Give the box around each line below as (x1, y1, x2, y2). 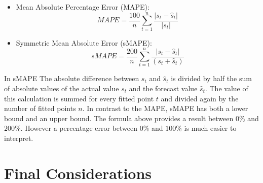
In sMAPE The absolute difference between (4, 73, 139, 84)
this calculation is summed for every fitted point (4, 93, 154, 103)
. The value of (205, 83, 248, 94)
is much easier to (184, 123, 237, 133)
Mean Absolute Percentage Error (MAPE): (16, 2, 149, 12)
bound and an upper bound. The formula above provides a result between (4, 113, 234, 123)
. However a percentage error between (20, 123, 138, 133)
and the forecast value (129, 83, 198, 94)
